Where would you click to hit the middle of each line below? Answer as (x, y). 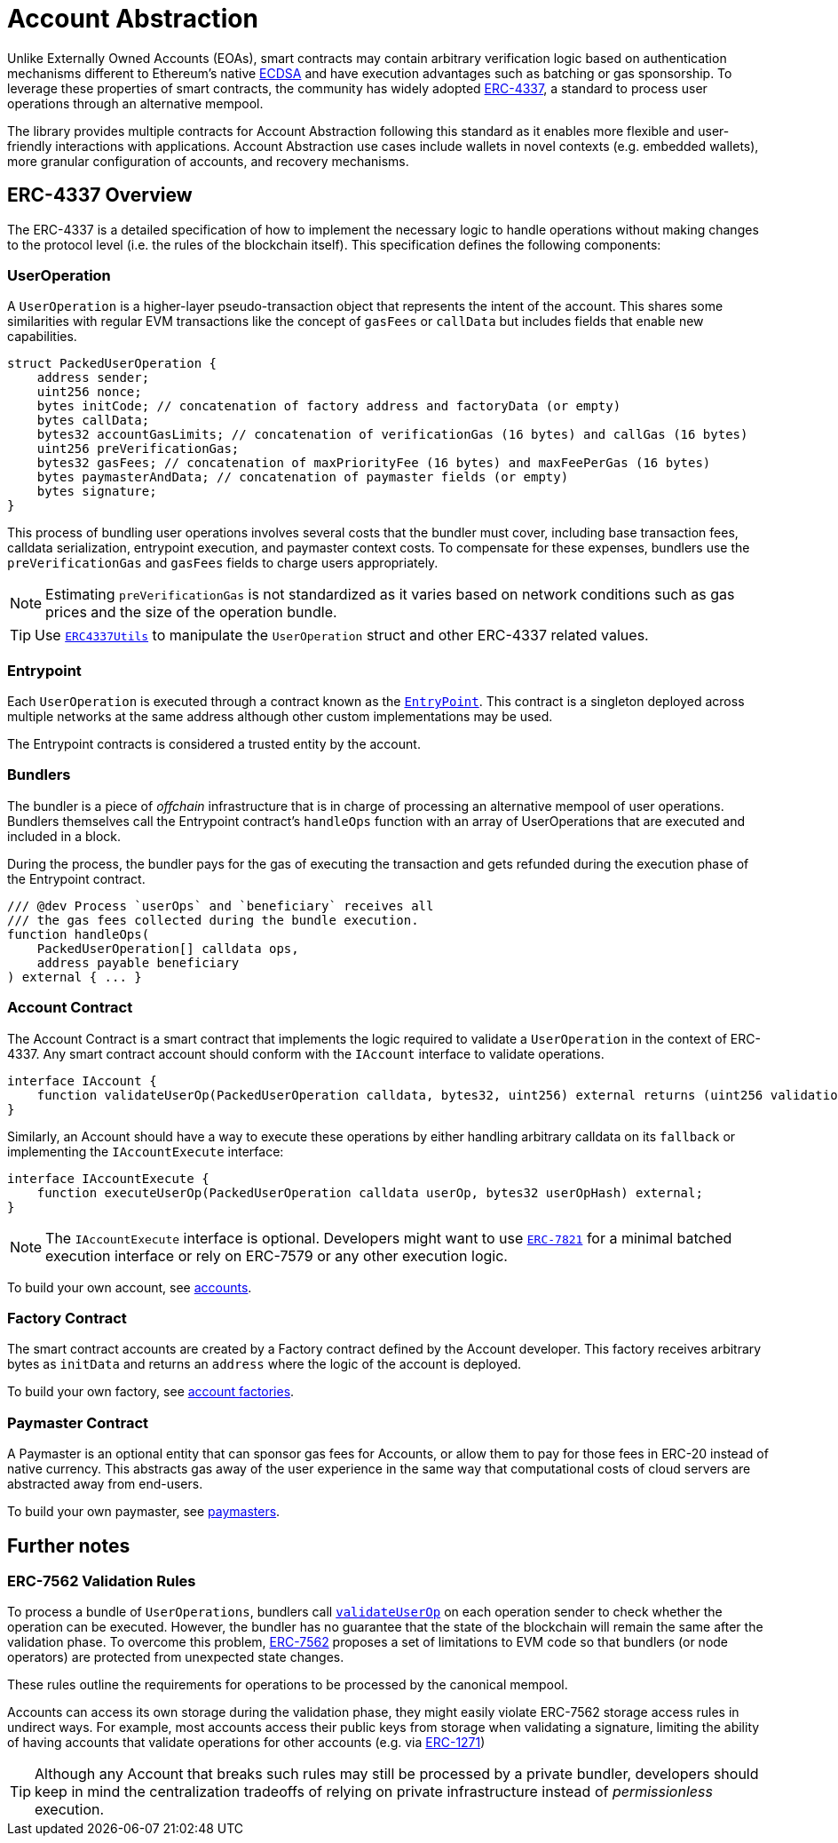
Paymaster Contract (78, 1422)
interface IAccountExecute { (108, 1178)
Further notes (69, 1545)
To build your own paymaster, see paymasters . (144, 1512)
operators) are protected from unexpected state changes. (176, 1657)
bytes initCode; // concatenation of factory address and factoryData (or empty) (329, 406)
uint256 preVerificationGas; (138, 449)
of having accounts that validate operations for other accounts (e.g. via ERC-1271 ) (246, 1743)
